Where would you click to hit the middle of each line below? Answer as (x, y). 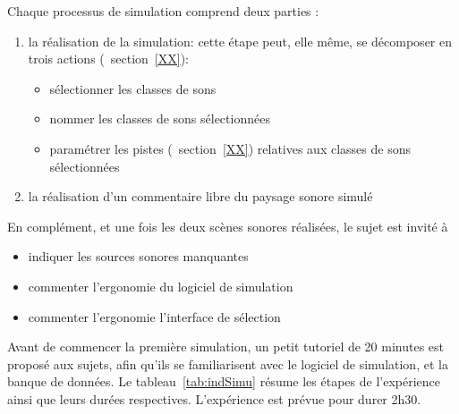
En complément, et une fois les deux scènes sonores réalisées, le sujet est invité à (228, 226)
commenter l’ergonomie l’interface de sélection (154, 316)
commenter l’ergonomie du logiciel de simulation (161, 286)
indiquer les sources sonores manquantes (138, 256)
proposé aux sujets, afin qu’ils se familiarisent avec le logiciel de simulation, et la (228, 363)
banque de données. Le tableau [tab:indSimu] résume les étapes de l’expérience (224, 381)
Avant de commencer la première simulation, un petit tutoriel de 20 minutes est (226, 346)
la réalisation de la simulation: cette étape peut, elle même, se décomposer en (240, 41)
